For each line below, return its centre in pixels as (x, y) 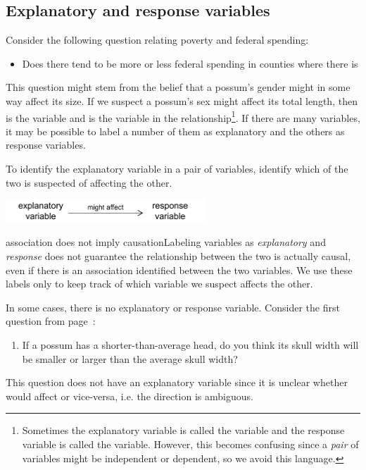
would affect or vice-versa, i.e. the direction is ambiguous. (130, 396)
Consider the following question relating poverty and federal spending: (157, 40)
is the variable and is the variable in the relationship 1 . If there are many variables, (183, 116)
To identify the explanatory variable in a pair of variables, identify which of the (177, 169)
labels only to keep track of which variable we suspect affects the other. (159, 284)
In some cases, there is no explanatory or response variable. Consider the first (173, 307)
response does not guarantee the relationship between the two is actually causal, (178, 256)
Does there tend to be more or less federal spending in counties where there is (190, 63)
